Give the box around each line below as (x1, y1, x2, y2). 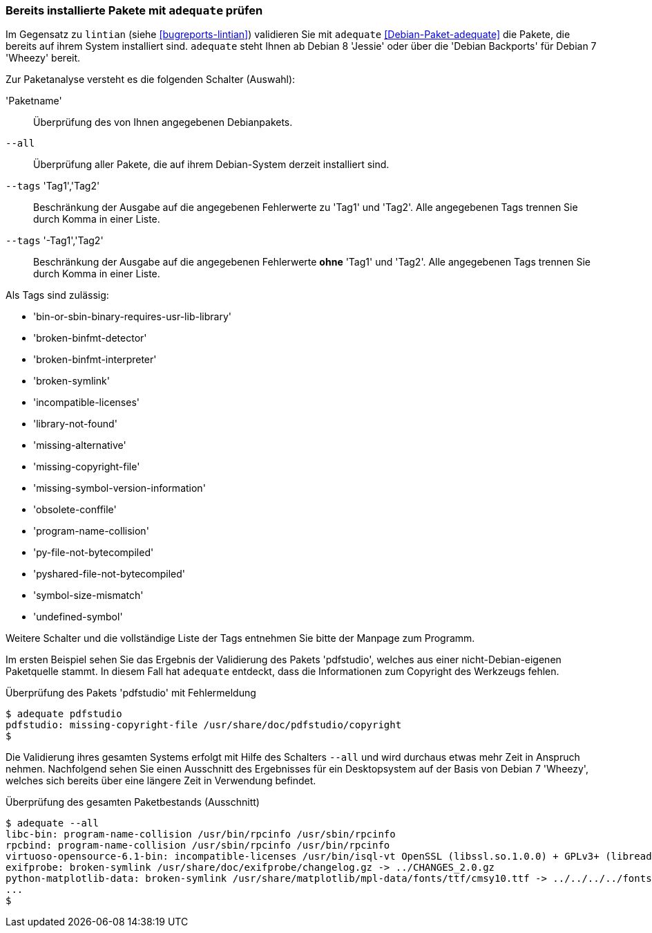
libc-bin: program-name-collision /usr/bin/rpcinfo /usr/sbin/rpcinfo (6, 829, 396, 840)
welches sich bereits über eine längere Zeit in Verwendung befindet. (6, 775, 316, 787)
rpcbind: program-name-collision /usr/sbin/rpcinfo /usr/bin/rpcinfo (6, 840, 390, 851)
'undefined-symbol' (33, 611, 123, 623)
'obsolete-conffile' (33, 504, 117, 516)
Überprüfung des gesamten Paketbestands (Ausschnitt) (6, 796, 260, 809)
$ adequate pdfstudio (6, 708, 122, 720)
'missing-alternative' (33, 439, 126, 452)
